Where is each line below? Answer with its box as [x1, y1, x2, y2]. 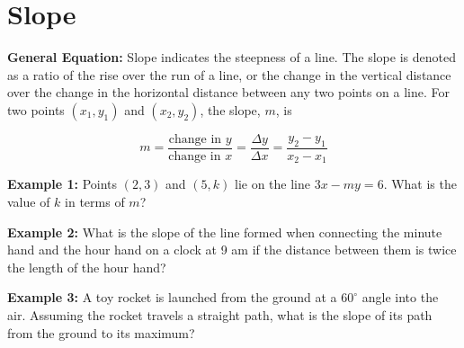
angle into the [361, 288, 439, 307]
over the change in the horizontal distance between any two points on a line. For [7, 83, 450, 102]
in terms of [65, 192, 125, 211]
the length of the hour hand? [7, 257, 166, 276]
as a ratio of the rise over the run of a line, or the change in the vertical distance [7, 65, 451, 84]
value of [7, 192, 50, 211]
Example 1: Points [7, 174, 118, 193]
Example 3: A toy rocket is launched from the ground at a [7, 288, 337, 307]
